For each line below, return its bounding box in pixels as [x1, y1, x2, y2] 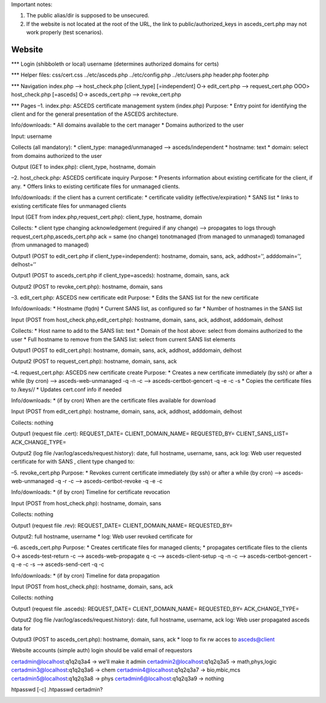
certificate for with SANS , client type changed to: [11, 458, 135, 465]
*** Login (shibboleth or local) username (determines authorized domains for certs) [11, 60, 219, 68]
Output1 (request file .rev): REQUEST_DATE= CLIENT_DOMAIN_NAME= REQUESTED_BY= [11, 522, 233, 529]
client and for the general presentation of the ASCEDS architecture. [11, 110, 179, 118]
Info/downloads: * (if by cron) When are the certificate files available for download [11, 397, 216, 404]
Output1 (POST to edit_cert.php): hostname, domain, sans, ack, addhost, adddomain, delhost [11, 347, 242, 354]
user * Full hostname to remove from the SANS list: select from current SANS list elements [11, 335, 235, 343]
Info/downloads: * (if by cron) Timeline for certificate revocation [11, 488, 170, 496]
